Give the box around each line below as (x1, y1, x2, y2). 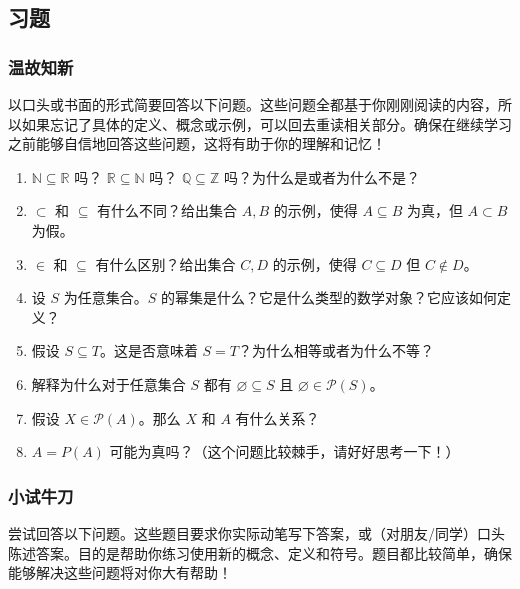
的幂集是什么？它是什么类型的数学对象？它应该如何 (160, 287, 497, 308)
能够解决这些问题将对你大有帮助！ (8, 562, 232, 583)
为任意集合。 (63, 287, 148, 308)
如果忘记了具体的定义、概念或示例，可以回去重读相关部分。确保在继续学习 (21, 113, 512, 134)
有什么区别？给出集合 (95, 253, 236, 274)
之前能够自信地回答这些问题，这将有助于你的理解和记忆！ (8, 133, 386, 154)
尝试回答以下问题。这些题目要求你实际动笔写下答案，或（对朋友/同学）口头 (8, 522, 505, 543)
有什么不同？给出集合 (97, 200, 238, 221)
